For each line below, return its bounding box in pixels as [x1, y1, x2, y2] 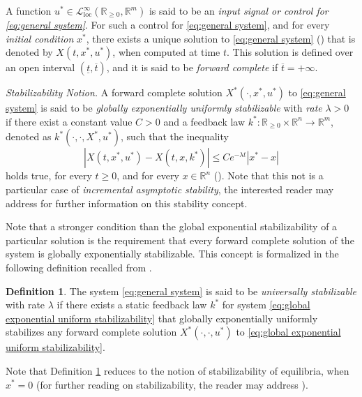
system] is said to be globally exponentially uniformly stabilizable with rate [6, 100, 322, 115]
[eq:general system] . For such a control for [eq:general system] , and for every [6, 17, 330, 31]
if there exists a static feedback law [56, 297, 207, 312]
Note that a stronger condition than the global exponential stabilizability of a [6, 219, 338, 234]
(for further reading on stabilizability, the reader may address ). [36, 377, 308, 391]
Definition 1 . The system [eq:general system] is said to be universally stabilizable [6, 283, 356, 298]
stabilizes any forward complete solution [6, 324, 177, 339]
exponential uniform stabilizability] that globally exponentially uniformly [6, 310, 318, 325]
